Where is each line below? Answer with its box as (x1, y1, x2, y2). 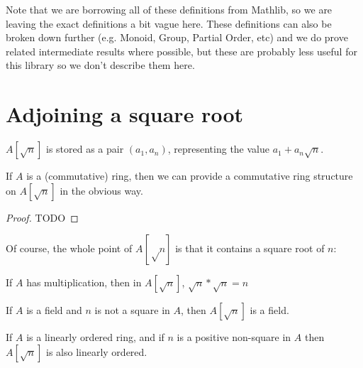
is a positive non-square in (177, 330, 291, 345)
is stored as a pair (46, 141, 124, 156)
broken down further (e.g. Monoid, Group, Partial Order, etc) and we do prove (6, 30, 348, 45)
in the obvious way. (60, 183, 143, 197)
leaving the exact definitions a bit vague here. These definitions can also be (6, 16, 332, 31)
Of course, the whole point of (6, 241, 133, 256)
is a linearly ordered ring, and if (26, 330, 164, 345)
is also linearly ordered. (46, 344, 147, 359)
